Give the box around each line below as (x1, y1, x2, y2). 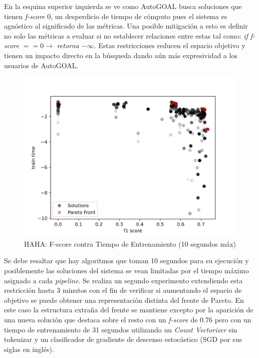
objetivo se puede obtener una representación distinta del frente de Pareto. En (4, 294, 244, 305)
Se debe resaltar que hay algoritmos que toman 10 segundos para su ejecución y (4, 255, 249, 266)
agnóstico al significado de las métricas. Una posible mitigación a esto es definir (4, 21, 248, 31)
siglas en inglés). (4, 343, 54, 354)
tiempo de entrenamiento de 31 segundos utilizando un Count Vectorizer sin (4, 324, 237, 334)
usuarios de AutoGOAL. (4, 60, 79, 70)
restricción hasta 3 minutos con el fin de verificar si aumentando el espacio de (4, 285, 242, 295)
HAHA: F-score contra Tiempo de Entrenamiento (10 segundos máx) (24, 238, 236, 249)
